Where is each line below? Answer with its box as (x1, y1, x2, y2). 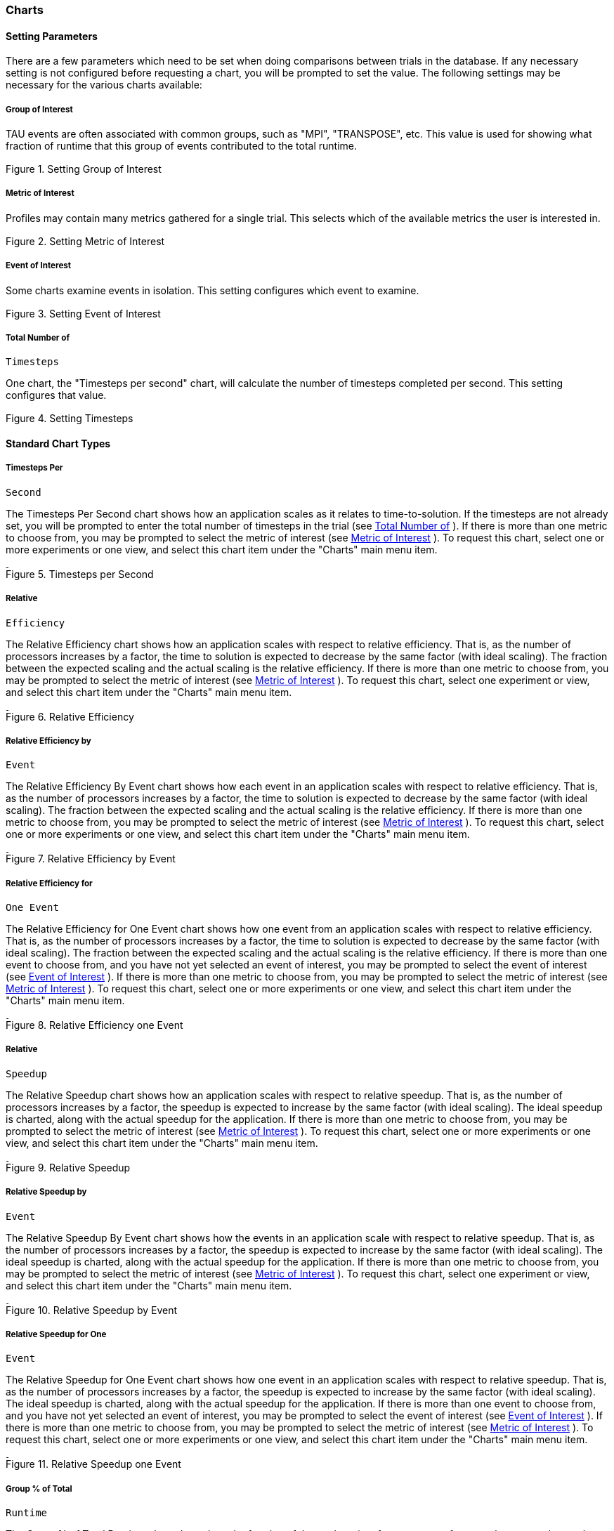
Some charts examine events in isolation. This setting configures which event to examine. (6, 284, 419, 296)
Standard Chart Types (6, 437, 111, 449)
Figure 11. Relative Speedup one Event (6, 1458, 181, 1471)
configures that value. (6, 389, 107, 402)
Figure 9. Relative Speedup (6, 1161, 131, 1174)
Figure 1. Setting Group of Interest (6, 163, 162, 175)
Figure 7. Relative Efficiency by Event (6, 853, 176, 865)
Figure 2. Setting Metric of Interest (6, 235, 165, 247)
